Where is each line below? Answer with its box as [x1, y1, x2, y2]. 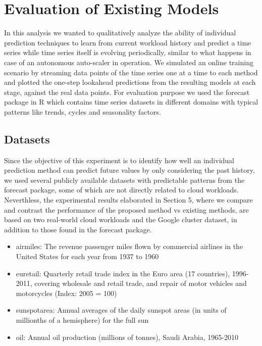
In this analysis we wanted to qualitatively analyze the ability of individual [4, 27, 236, 38]
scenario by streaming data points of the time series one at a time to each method [4, 67, 258, 77]
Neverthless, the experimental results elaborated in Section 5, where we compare [4, 194, 253, 205]
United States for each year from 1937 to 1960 [16, 251, 159, 262]
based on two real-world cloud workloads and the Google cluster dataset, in [4, 214, 237, 225]
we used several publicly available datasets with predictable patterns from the [4, 174, 245, 185]
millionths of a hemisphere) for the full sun [16, 314, 149, 325]
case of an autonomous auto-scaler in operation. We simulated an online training [4, 57, 253, 67]
